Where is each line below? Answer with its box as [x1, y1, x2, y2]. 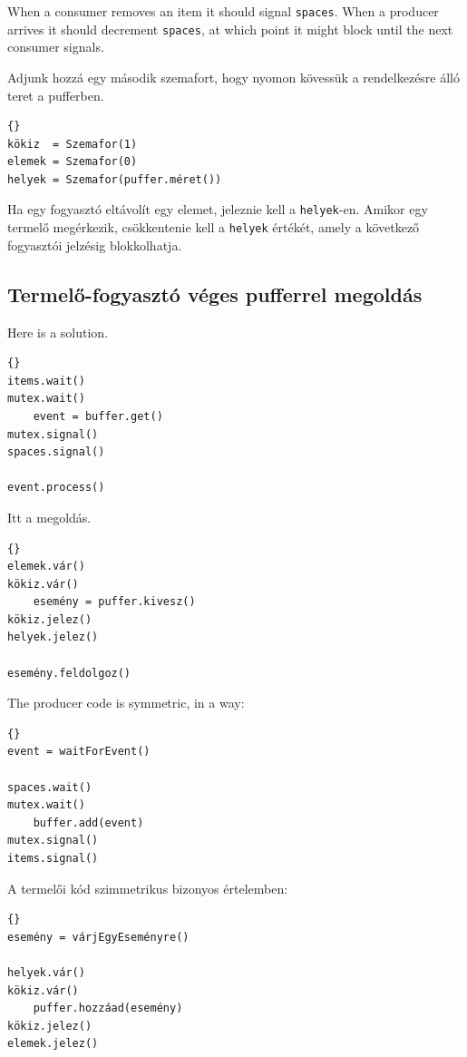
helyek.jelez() [7, 631, 99, 644]
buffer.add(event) [33, 816, 144, 829]
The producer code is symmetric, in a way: [7, 693, 245, 712]
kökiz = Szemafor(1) [7, 137, 138, 151]
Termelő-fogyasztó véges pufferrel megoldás [7, 279, 423, 308]
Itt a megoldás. [7, 507, 92, 526]
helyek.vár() [7, 965, 85, 979]
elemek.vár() [7, 560, 85, 573]
